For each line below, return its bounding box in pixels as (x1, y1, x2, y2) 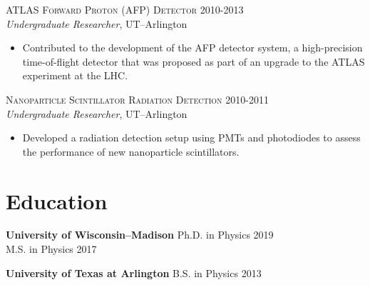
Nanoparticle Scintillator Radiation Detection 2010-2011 (6, 91, 269, 106)
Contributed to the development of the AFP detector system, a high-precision (22, 40, 363, 55)
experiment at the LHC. (22, 68, 128, 83)
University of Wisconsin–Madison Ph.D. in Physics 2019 (6, 227, 274, 242)
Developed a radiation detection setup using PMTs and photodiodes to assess (22, 130, 361, 145)
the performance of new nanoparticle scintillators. (22, 144, 240, 159)
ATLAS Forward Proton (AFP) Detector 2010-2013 (6, 2, 244, 16)
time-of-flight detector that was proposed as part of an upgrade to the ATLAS (22, 54, 365, 69)
